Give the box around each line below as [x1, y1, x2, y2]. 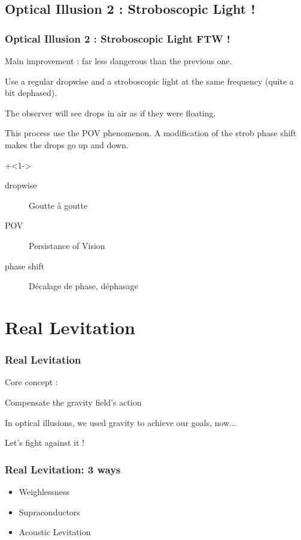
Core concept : [5, 376, 58, 388]
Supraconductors [19, 505, 80, 518]
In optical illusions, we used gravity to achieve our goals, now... [5, 416, 236, 428]
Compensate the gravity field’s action [5, 395, 142, 408]
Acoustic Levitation [19, 526, 91, 538]
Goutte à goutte [29, 199, 88, 211]
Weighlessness [19, 485, 70, 497]
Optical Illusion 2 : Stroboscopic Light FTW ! [5, 31, 230, 46]
